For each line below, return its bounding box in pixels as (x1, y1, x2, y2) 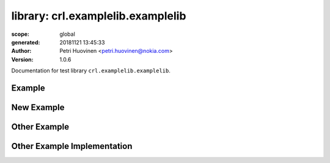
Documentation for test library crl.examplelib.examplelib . (11, 67, 170, 74)
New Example (11, 102, 65, 113)
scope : (11, 30, 30, 38)
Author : (11, 47, 32, 55)
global (59, 30, 76, 38)
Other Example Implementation (11, 140, 133, 151)
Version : (11, 55, 34, 63)
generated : (11, 38, 40, 46)
